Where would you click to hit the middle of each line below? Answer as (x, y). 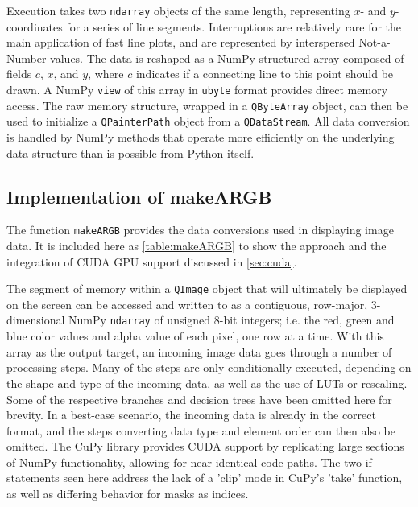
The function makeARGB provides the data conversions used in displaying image (200, 230)
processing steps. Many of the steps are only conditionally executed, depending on (209, 367)
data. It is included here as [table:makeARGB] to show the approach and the (197, 246)
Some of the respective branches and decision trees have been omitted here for (199, 399)
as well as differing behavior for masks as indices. (128, 494)
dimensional (36, 320)
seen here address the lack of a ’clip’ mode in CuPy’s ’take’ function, (233, 478)
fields (19, 74)
